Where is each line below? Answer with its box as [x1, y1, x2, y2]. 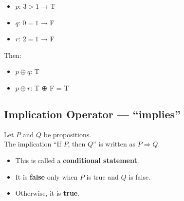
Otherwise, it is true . [15, 188, 80, 198]
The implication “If [4, 139, 61, 149]
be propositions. [43, 129, 92, 139]
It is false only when [15, 171, 78, 182]
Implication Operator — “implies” [4, 106, 181, 121]
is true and [86, 171, 119, 182]
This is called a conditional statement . [15, 155, 139, 165]
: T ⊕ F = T [30, 82, 69, 92]
